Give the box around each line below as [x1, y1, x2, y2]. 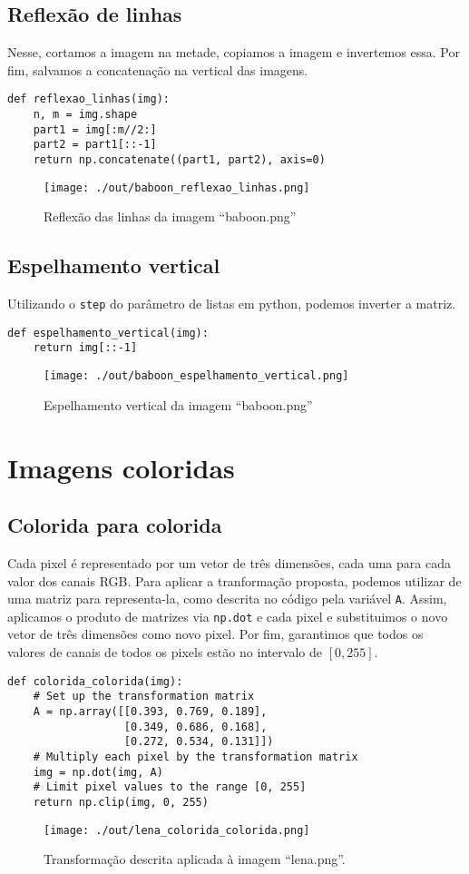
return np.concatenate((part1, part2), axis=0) [33, 153, 326, 167]
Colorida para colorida [7, 511, 222, 539]
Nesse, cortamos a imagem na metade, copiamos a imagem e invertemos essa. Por [7, 43, 460, 62]
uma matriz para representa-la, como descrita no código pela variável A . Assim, [7, 589, 447, 608]
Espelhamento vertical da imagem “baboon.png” [44, 395, 313, 414]
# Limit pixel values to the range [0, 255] [33, 781, 307, 794]
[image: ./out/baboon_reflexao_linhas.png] [44, 181, 310, 194]
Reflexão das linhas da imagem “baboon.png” [44, 207, 297, 226]
